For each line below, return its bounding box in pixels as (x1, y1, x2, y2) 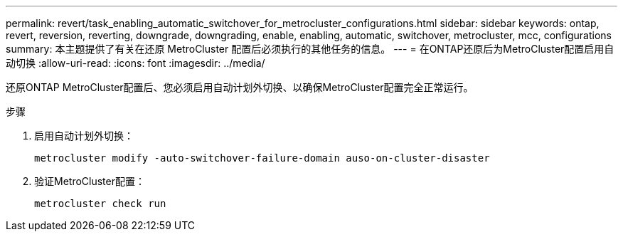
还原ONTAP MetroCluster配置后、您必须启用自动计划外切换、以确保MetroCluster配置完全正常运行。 (6, 81, 474, 93)
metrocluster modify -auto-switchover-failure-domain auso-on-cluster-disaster (34, 152, 490, 164)
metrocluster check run (34, 198, 166, 209)
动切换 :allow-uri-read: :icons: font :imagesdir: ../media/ (6, 57, 265, 69)
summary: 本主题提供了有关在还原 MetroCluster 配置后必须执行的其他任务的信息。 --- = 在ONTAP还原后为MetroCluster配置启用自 (6, 43, 614, 55)
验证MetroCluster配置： (34, 175, 145, 187)
